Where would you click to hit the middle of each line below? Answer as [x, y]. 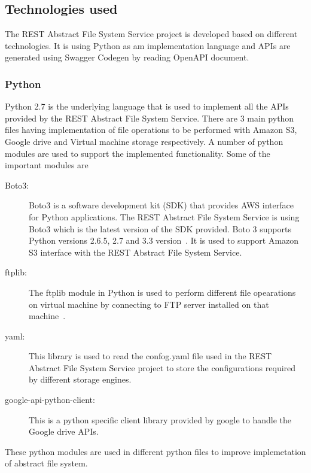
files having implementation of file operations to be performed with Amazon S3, [151, 130]
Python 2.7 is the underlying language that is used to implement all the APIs [147, 106]
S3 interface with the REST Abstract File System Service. [135, 252]
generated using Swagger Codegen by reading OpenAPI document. [127, 57]
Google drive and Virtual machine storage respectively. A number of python [144, 141]
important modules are [47, 165]
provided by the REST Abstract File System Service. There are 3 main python [150, 118]
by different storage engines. [80, 379]
